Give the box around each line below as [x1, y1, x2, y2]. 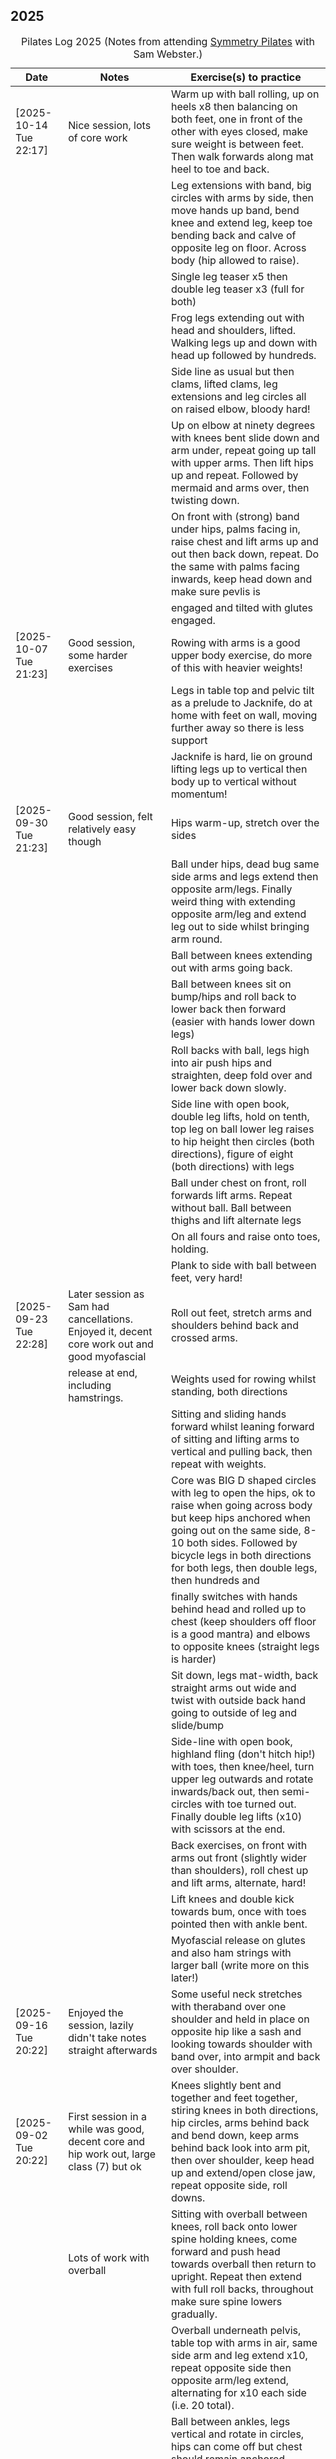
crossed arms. [170, 1330, 238, 1344]
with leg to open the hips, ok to [170, 1485, 316, 1499]
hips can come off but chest [170, 2439, 303, 2453]
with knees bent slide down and [170, 430, 320, 444]
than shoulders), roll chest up [170, 1863, 309, 1877]
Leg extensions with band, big [170, 178, 312, 192]
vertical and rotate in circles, [170, 2427, 305, 2441]
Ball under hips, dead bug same [170, 857, 320, 871]
